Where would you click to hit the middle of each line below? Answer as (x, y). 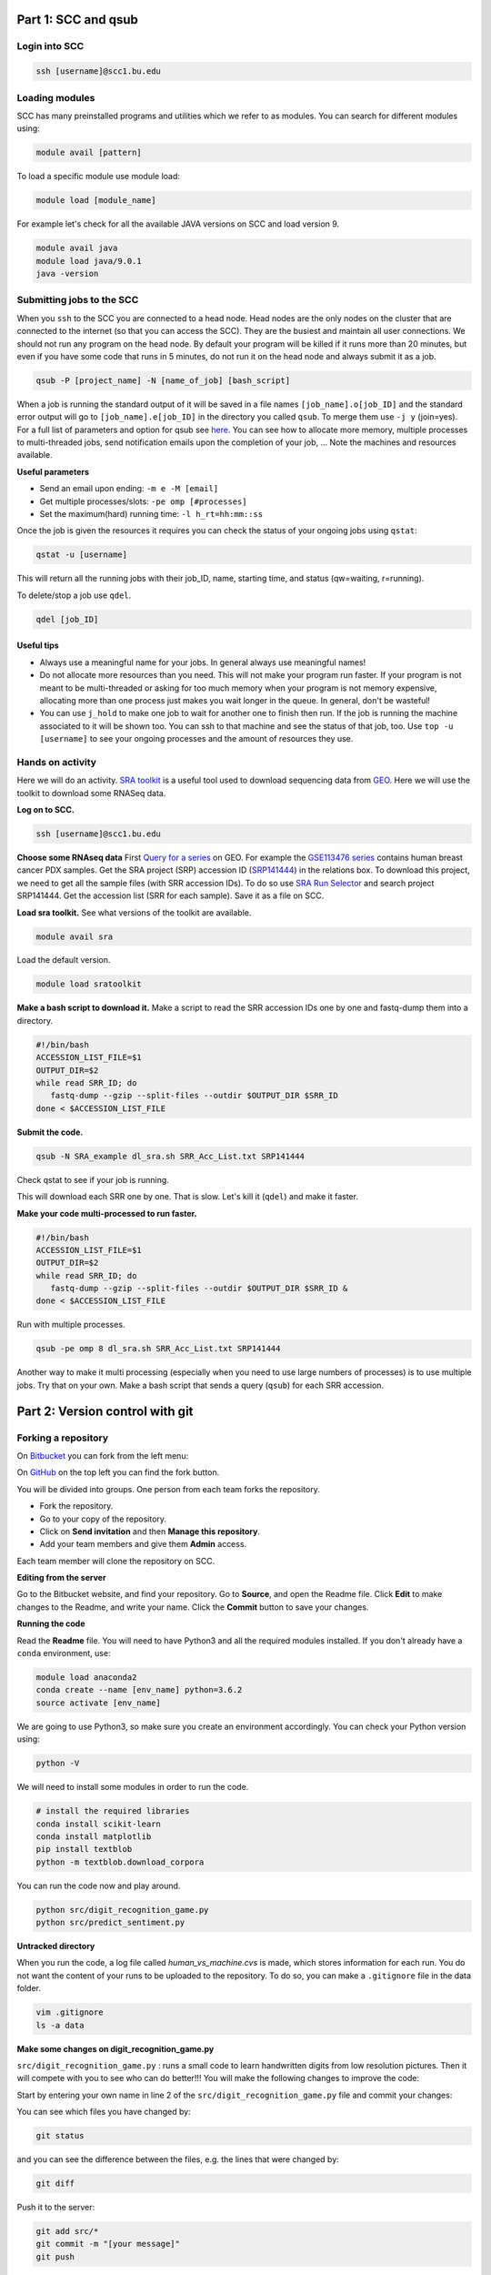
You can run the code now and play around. (99, 1886)
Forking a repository (63, 1438)
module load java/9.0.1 (89, 261)
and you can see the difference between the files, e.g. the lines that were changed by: (178, 2159)
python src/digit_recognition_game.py (122, 1910)
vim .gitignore (70, 2012)
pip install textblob (84, 1849)
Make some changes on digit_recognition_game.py (115, 2048)
